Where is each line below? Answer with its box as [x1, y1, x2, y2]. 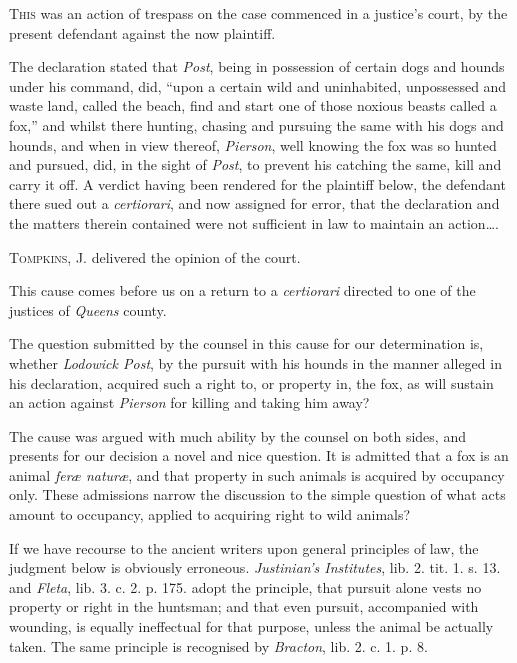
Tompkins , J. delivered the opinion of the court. [9, 246, 301, 267]
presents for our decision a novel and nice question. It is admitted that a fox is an [9, 445, 509, 466]
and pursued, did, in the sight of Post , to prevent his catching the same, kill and [9, 154, 502, 175]
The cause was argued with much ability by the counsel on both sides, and [9, 425, 466, 446]
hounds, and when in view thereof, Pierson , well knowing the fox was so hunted [9, 134, 497, 155]
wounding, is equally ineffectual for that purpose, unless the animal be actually [9, 616, 494, 637]
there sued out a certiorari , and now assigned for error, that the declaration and [9, 193, 500, 214]
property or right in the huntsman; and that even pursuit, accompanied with [9, 596, 479, 617]
